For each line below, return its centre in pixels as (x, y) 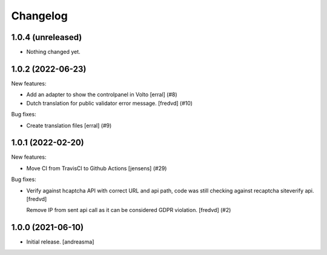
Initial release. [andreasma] (60, 242)
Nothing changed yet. (54, 52)
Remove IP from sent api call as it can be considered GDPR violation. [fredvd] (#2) (129, 210)
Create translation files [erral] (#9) (69, 125)
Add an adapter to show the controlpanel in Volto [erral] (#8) (102, 94)
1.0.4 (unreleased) (47, 37)
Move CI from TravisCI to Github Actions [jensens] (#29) (97, 168)
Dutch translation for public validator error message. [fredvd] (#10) (110, 103)
